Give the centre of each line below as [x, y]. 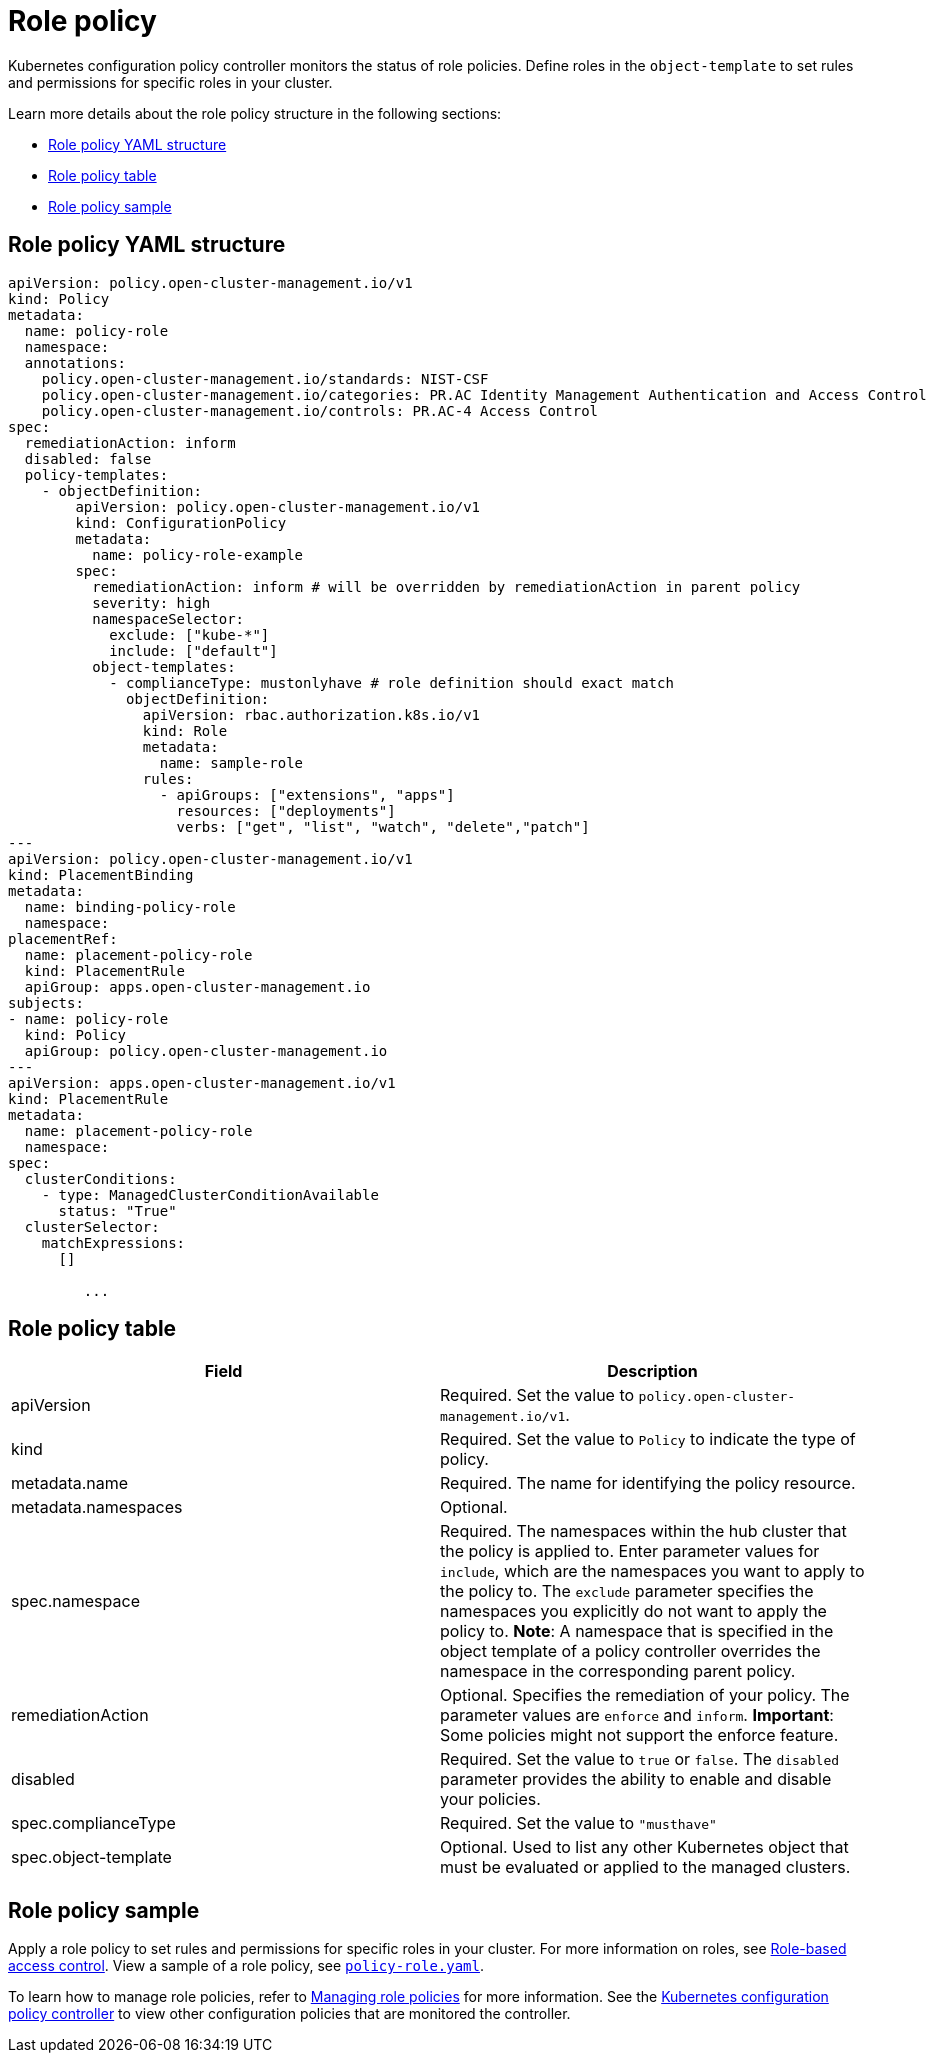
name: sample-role [231, 762]
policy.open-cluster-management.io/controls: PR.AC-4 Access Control [320, 410]
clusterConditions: [100, 1178]
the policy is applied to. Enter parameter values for [630, 1551]
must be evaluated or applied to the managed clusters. [645, 1867]
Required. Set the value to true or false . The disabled [640, 1759]
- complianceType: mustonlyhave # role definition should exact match [391, 682]
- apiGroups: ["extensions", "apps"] [307, 794]
